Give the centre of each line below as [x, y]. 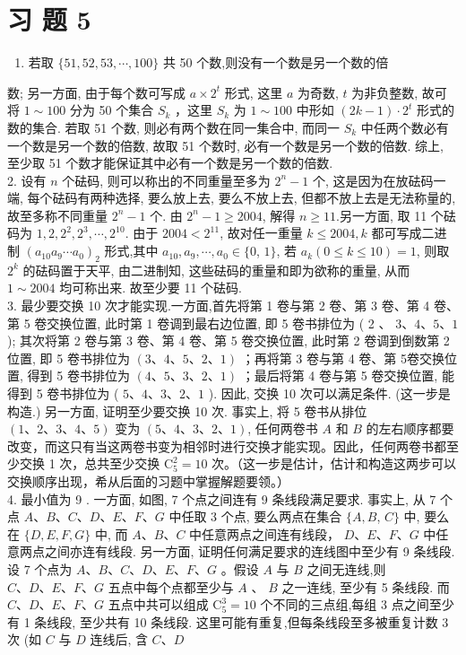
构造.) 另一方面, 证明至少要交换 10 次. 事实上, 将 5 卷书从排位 [187, 410]
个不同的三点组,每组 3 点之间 [345, 604]
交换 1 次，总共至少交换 [90, 463]
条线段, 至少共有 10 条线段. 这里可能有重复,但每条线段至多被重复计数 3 [242, 621]
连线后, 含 [119, 639]
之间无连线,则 [346, 568]
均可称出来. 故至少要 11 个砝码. [151, 288]
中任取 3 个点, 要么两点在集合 [255, 516]
